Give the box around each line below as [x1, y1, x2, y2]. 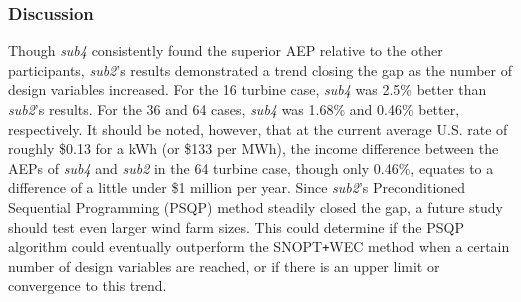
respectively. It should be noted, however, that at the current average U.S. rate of [8, 118, 508, 139]
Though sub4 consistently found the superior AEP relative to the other [8, 40, 443, 61]
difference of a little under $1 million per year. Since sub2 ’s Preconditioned [8, 177, 466, 198]
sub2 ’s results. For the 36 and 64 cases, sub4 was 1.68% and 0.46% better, [8, 99, 460, 119]
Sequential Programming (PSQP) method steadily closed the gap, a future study [8, 196, 503, 217]
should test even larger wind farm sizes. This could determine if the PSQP [8, 216, 464, 237]
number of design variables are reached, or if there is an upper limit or [8, 255, 440, 276]
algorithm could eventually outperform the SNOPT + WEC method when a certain [8, 236, 510, 257]
